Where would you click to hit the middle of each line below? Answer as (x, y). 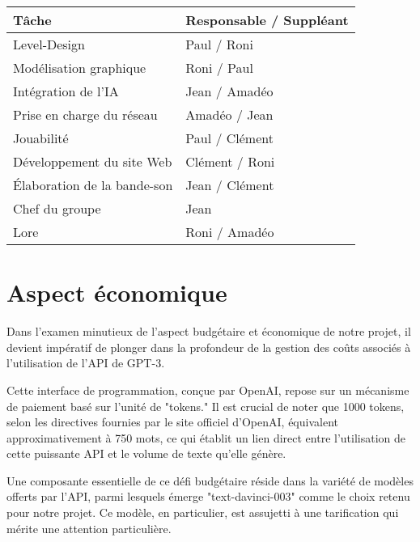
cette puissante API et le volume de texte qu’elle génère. (146, 453)
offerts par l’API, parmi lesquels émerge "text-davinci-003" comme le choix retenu (208, 496)
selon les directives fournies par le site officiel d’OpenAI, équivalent (172, 422)
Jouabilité (41, 138)
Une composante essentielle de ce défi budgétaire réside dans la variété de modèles (210, 480)
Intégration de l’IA (66, 91)
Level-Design (49, 44)
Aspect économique (117, 292)
